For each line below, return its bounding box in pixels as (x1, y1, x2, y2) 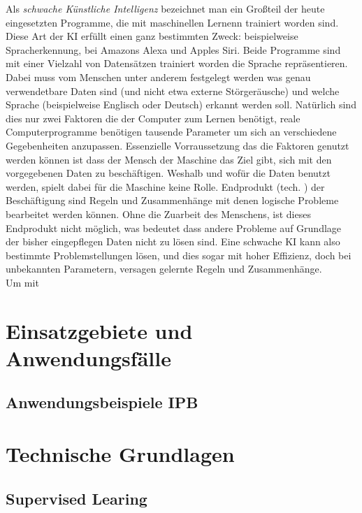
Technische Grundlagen (6, 440, 235, 468)
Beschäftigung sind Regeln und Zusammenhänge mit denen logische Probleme (6, 193, 339, 208)
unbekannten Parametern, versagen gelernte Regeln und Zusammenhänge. (6, 261, 322, 276)
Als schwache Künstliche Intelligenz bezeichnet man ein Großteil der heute (6, 1, 325, 15)
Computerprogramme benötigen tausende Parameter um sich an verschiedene (6, 124, 337, 139)
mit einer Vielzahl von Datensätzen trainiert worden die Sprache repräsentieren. (6, 56, 348, 71)
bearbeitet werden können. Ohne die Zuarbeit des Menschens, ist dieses (6, 206, 311, 221)
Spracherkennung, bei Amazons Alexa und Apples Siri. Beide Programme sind (6, 42, 341, 57)
